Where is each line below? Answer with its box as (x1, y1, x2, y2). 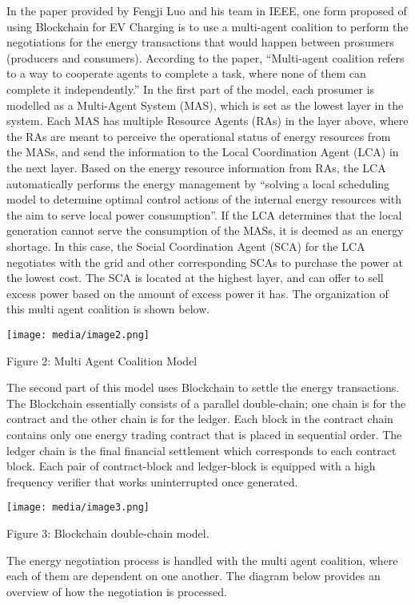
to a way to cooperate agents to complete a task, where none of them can (6, 65, 366, 82)
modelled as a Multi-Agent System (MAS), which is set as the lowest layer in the (6, 96, 404, 113)
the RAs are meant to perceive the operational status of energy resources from (6, 127, 391, 144)
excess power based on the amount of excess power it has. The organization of (6, 284, 389, 301)
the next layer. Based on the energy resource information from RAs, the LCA (6, 159, 386, 175)
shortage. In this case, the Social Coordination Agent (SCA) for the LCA (6, 237, 365, 254)
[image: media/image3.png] (6, 502, 150, 514)
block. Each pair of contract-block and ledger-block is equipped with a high (6, 458, 376, 474)
